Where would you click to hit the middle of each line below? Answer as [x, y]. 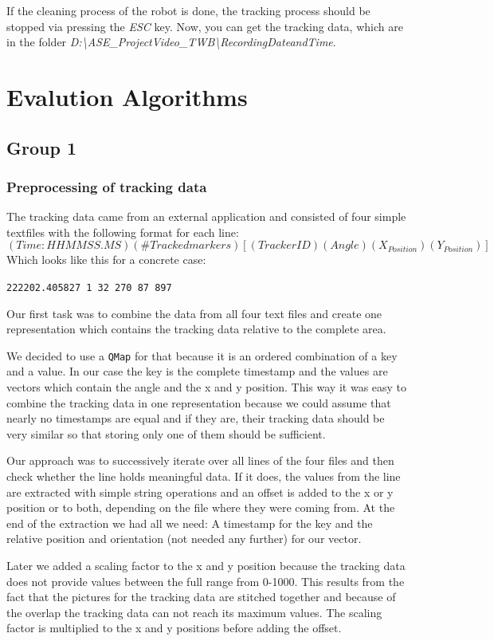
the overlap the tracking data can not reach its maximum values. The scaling [194, 612]
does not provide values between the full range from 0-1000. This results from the [206, 581]
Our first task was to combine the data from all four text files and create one [194, 313]
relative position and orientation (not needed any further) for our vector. [184, 539]
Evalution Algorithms [127, 96]
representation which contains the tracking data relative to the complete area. [196, 329]
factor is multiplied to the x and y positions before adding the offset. [174, 628]
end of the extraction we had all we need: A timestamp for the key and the [190, 523]
